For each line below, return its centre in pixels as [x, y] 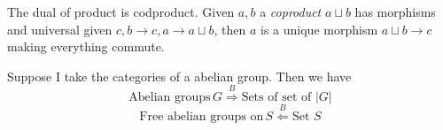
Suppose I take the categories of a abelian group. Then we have [179, 76]
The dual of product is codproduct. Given [121, 11]
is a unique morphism [319, 29]
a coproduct [291, 11]
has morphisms [395, 11]
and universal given [60, 29]
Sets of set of [276, 98]
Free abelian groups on [202, 116]
